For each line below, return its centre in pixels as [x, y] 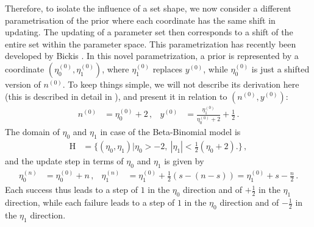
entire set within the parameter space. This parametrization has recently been [151, 44]
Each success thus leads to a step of [71, 190]
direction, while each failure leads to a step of [90, 202]
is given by [184, 161]
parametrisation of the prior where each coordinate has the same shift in [140, 20]
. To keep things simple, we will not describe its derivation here [181, 84]
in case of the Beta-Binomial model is [170, 132]
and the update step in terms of [64, 161]
